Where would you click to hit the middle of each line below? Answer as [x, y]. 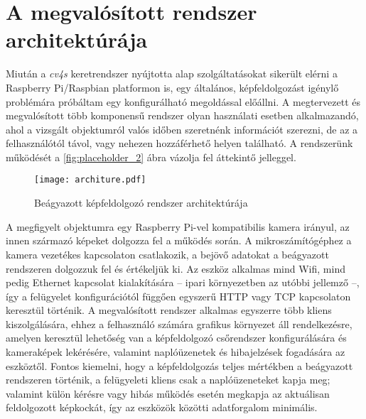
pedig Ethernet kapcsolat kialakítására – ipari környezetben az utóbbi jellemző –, [183, 282]
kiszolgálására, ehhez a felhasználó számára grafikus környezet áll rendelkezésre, [179, 323]
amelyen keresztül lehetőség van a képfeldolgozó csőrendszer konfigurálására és [176, 338]
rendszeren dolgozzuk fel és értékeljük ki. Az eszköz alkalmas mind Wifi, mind [176, 268]
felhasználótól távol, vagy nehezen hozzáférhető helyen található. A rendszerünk [179, 143]
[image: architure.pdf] [90, 180]
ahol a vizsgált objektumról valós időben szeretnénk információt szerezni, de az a [182, 129]
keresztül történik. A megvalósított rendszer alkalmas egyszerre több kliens [169, 310]
